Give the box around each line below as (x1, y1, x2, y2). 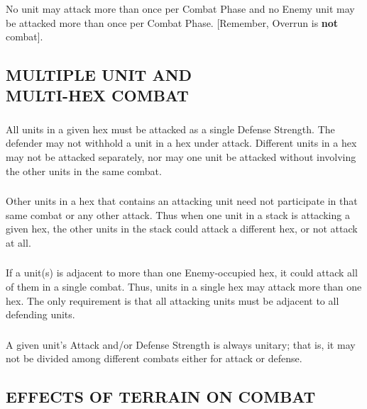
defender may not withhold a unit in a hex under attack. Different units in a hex (6, 135, 357, 150)
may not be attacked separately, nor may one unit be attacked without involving (6, 149, 356, 164)
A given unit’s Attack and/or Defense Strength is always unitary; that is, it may (6, 337, 356, 352)
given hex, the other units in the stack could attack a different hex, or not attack (6, 221, 358, 236)
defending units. (6, 307, 75, 322)
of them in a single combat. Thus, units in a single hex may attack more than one (6, 279, 362, 293)
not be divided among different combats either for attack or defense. (6, 351, 302, 366)
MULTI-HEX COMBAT (6, 84, 189, 106)
